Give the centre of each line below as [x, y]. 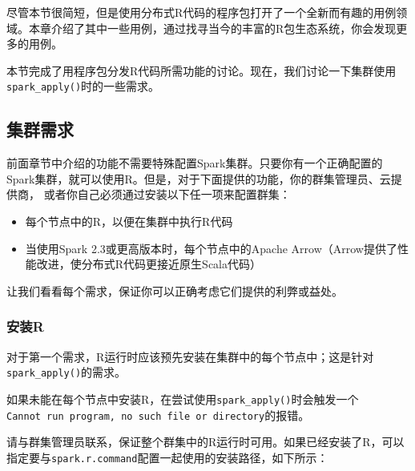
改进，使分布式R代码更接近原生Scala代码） [149, 264]
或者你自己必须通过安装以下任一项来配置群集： [167, 194]
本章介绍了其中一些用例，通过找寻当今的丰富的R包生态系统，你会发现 [212, 28]
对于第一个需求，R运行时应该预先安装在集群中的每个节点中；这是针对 [190, 356]
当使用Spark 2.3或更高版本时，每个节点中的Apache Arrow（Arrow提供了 [211, 248]
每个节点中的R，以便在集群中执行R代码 [129, 221]
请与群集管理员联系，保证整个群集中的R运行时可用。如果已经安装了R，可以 [205, 442]
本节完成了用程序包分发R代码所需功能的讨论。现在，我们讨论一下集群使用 [201, 70]
